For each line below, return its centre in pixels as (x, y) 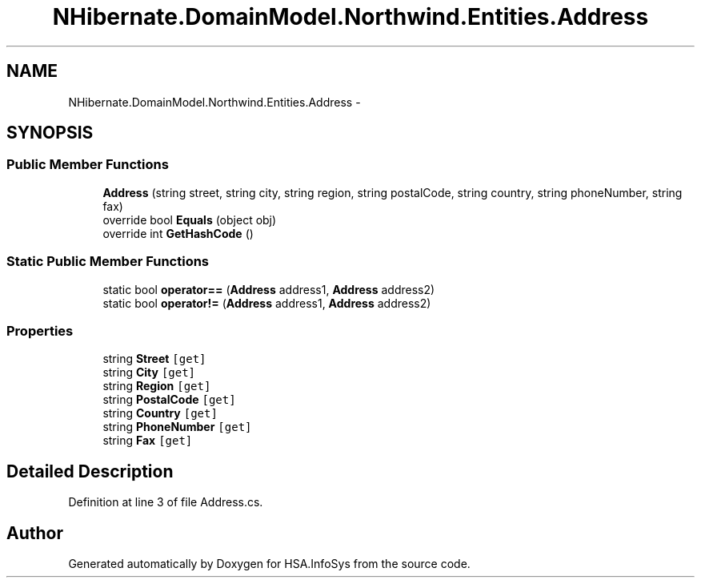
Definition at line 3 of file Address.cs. (166, 502)
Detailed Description (90, 471)
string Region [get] (157, 386)
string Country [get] (160, 413)
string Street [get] (154, 359)
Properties (40, 330)
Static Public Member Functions (108, 262)
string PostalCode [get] (169, 400)
